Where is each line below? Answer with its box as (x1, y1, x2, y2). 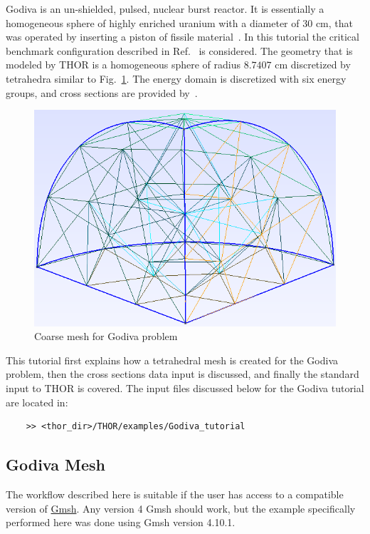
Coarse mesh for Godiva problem (34, 329, 178, 344)
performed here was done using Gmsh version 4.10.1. (6, 515, 236, 530)
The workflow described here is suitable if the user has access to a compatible (6, 486, 344, 501)
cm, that (315, 15, 353, 30)
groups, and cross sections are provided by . (6, 85, 198, 100)
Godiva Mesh (6, 453, 105, 476)
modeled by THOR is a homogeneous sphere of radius (6, 57, 240, 72)
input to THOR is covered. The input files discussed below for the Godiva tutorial (6, 380, 364, 395)
